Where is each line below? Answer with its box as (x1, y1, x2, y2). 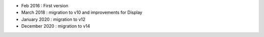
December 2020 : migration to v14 (21, 23, 90, 29)
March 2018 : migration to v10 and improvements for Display (21, 10, 143, 16)
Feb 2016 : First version (21, 3, 68, 8)
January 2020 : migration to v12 (21, 16, 86, 22)
